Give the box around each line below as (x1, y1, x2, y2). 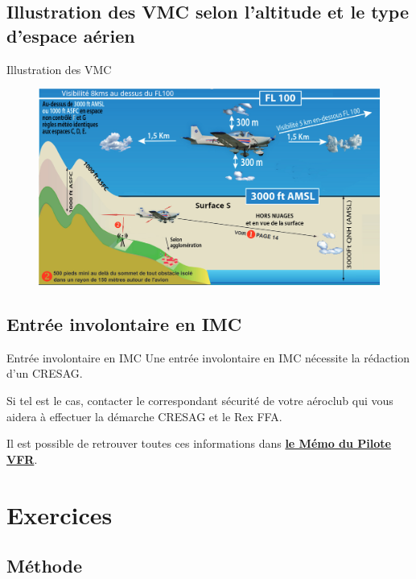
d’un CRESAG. (6, 365, 83, 382)
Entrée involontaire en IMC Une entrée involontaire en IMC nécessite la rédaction (6, 349, 410, 366)
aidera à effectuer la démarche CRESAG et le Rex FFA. (6, 407, 282, 424)
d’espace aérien (6, 23, 135, 48)
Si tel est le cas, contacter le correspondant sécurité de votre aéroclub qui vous (6, 392, 393, 409)
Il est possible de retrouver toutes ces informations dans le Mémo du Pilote (6, 435, 391, 452)
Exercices (6, 498, 113, 531)
